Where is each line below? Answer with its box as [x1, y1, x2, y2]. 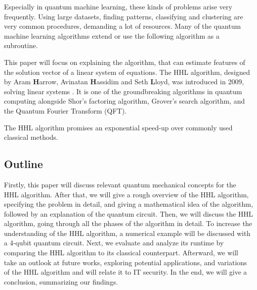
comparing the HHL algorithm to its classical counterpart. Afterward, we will [4, 247, 238, 258]
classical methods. [4, 132, 58, 142]
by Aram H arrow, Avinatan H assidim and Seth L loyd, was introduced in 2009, [4, 76, 244, 87]
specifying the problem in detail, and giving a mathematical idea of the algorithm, [4, 199, 253, 209]
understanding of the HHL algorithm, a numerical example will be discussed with [4, 228, 251, 238]
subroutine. [4, 40, 38, 51]
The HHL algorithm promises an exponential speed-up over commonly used [4, 122, 233, 132]
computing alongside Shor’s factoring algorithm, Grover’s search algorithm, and [4, 96, 245, 106]
